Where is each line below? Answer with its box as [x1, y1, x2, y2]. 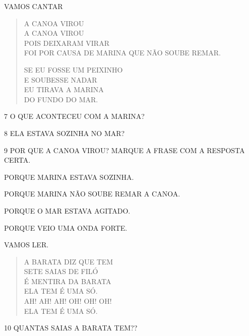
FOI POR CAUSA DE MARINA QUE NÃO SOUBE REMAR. [24, 47, 221, 58]
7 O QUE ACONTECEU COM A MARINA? [4, 111, 145, 121]
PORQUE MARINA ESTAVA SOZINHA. [4, 171, 134, 182]
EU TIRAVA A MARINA [24, 84, 104, 95]
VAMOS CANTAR [4, 1, 63, 11]
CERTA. [4, 155, 31, 165]
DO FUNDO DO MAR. [24, 94, 98, 104]
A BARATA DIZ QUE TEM [24, 256, 113, 266]
